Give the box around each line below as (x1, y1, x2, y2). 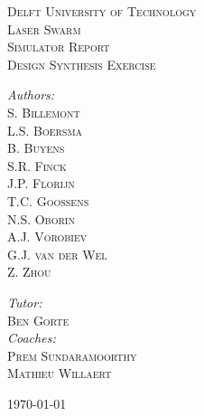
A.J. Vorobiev (7, 227, 88, 246)
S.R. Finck (7, 156, 67, 175)
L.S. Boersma (7, 120, 83, 139)
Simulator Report (7, 37, 110, 56)
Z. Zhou (7, 262, 51, 281)
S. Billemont (7, 102, 80, 121)
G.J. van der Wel (7, 244, 107, 263)
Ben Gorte (7, 310, 70, 329)
